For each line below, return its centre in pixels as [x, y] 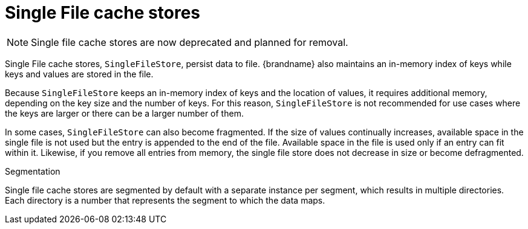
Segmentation [33, 171]
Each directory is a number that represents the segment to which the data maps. [165, 200]
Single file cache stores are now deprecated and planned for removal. [190, 42]
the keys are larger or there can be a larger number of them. [124, 113]
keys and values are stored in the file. [79, 74]
